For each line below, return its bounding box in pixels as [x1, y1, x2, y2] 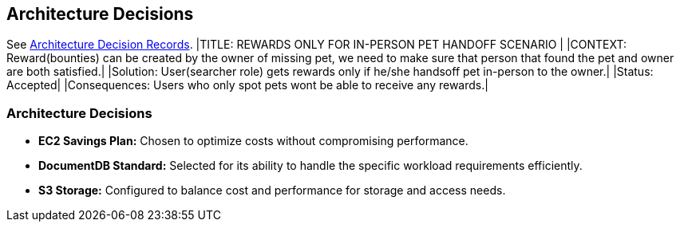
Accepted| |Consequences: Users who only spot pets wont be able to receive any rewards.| [6, 78, 488, 92]
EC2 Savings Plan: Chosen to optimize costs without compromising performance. [38, 134, 468, 148]
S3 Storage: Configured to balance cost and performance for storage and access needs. [38, 183, 506, 198]
